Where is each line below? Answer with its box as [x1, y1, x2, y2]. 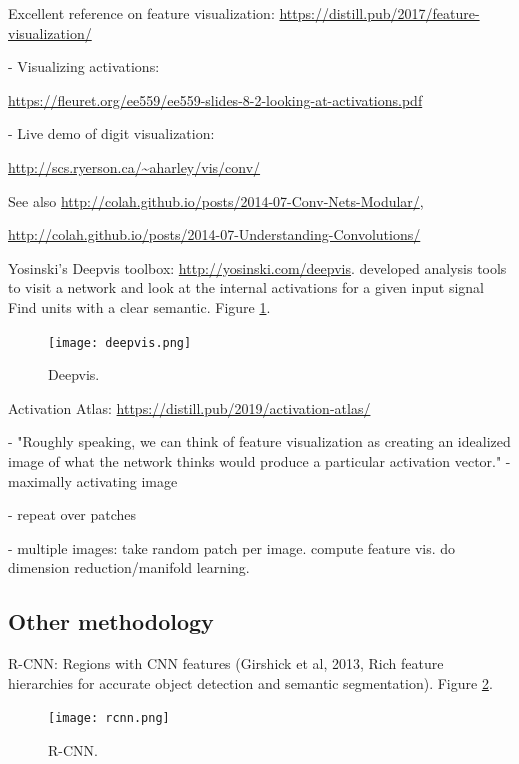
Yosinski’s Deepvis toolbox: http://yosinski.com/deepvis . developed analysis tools [8, 257, 507, 278]
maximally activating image [8, 470, 178, 491]
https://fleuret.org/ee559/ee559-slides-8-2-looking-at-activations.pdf [8, 89, 423, 110]
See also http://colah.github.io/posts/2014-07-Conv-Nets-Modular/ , [8, 190, 424, 211]
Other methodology [8, 606, 214, 637]
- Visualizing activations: [8, 56, 160, 77]
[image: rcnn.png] [48, 711, 170, 726]
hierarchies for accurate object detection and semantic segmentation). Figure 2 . [8, 672, 493, 693]
